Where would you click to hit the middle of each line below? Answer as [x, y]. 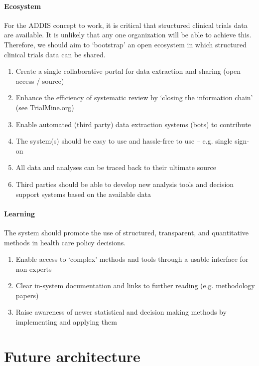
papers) [27, 295]
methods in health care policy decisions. [65, 242]
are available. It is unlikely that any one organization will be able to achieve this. [128, 35]
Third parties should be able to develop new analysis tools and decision [125, 184]
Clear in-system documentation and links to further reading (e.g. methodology [135, 285]
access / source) [40, 81]
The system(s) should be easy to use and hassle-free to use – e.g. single [124, 141]
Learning [19, 213]
